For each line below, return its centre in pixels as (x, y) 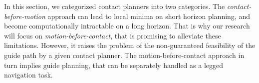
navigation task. (28, 75)
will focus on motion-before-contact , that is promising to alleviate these (113, 35)
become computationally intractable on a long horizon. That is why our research (127, 26)
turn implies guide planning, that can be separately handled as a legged (114, 65)
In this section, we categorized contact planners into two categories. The (115, 6)
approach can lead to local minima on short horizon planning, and (149, 16)
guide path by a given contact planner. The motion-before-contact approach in (124, 55)
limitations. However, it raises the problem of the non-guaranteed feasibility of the (130, 45)
